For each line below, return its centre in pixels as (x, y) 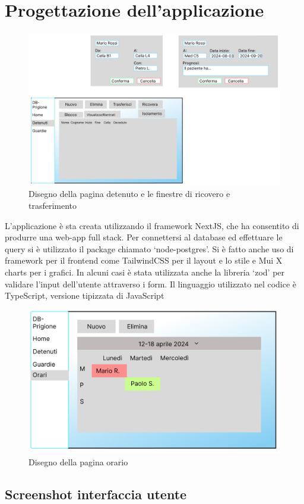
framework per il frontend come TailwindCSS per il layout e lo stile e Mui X (144, 260)
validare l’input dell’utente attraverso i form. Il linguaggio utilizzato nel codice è (151, 284)
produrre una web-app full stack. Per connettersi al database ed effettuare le (144, 237)
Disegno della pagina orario (78, 461)
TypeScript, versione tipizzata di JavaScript (85, 295)
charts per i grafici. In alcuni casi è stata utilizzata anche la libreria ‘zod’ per (145, 272)
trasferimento (53, 206)
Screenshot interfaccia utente (96, 494)
